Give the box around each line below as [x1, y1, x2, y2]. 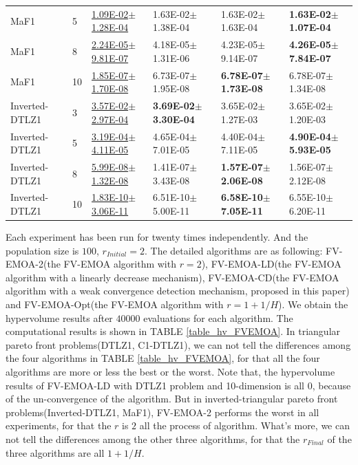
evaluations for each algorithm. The [143, 310, 293, 325]
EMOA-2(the [6, 257, 61, 271]
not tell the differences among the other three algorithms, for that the [6, 431, 300, 446]
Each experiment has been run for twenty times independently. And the [6, 230, 308, 244]
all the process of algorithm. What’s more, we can [139, 418, 350, 433]
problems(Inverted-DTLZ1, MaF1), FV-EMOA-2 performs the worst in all [6, 404, 319, 419]
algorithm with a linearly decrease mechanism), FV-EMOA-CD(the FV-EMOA [6, 270, 339, 284]
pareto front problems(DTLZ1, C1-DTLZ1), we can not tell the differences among [6, 337, 351, 352]
